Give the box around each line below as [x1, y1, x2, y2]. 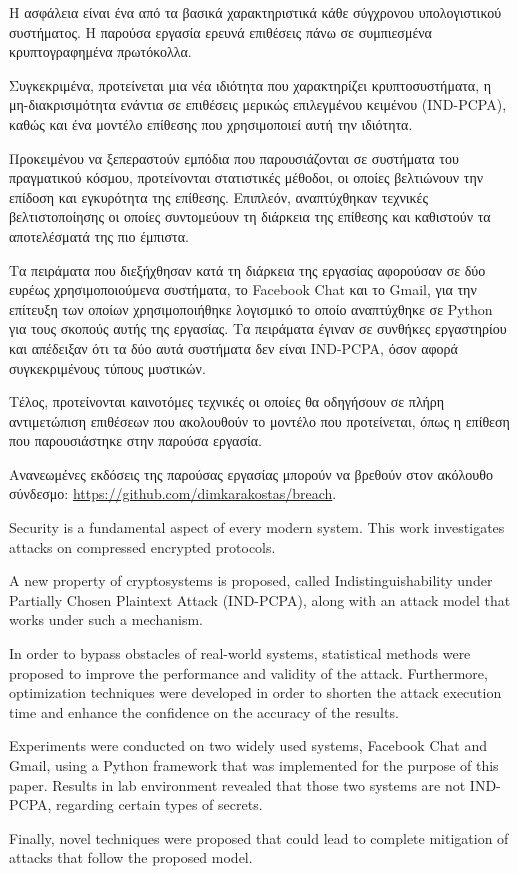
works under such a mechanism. [9, 609, 203, 630]
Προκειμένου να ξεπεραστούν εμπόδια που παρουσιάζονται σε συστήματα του [9, 147, 459, 168]
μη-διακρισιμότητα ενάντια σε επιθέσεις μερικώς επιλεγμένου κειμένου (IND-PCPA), [9, 94, 507, 115]
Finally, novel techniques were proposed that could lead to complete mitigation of [9, 827, 509, 848]
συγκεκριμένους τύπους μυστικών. [9, 357, 206, 378]
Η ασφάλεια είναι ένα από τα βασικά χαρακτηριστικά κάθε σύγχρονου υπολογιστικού [9, 2, 502, 22]
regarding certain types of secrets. [56, 794, 263, 815]
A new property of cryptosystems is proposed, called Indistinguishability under [9, 570, 493, 591]
